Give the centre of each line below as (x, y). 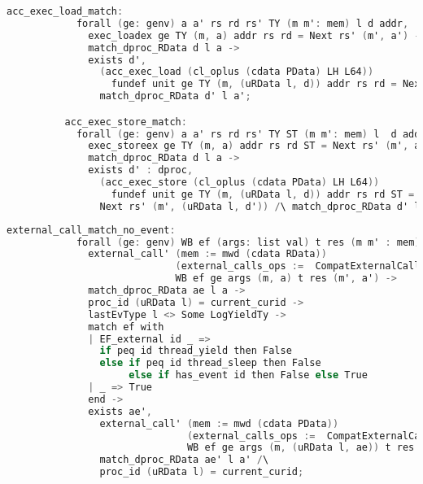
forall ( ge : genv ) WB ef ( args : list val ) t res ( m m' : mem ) (248, 242)
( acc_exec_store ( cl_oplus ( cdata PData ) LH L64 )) (240, 183)
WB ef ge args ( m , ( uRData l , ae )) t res (301, 448)
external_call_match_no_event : (91, 230)
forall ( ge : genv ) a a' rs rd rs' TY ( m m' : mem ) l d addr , (242, 23)
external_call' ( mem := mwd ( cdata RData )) (207, 254)
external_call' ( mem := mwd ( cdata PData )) (219, 423)
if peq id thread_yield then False (196, 351)
